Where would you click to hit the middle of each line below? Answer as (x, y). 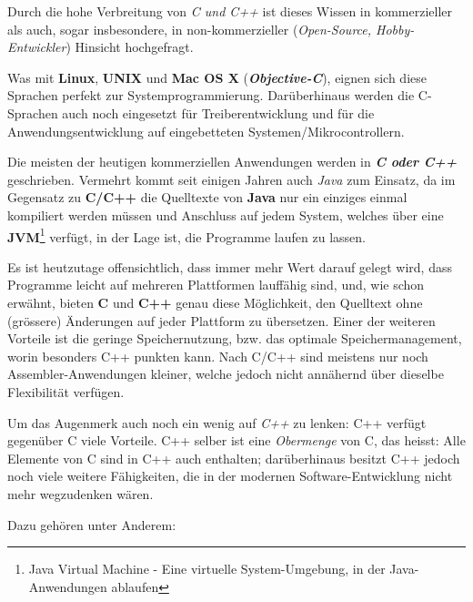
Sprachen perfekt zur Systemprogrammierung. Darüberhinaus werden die (211, 95)
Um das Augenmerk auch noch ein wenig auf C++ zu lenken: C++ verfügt (217, 422)
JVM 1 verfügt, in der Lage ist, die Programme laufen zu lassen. (186, 235)
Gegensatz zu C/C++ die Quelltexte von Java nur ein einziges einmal (207, 197)
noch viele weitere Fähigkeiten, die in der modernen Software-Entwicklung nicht (230, 476)
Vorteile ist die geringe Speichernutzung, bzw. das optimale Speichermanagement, (235, 338)
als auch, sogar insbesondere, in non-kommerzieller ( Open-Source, (190, 29)
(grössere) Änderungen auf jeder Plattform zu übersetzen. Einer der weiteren (221, 320)
